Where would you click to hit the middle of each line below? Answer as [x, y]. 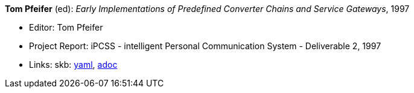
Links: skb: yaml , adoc [73, 64]
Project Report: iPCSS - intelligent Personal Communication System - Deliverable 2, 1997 [205, 46]
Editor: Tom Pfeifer [66, 27]
